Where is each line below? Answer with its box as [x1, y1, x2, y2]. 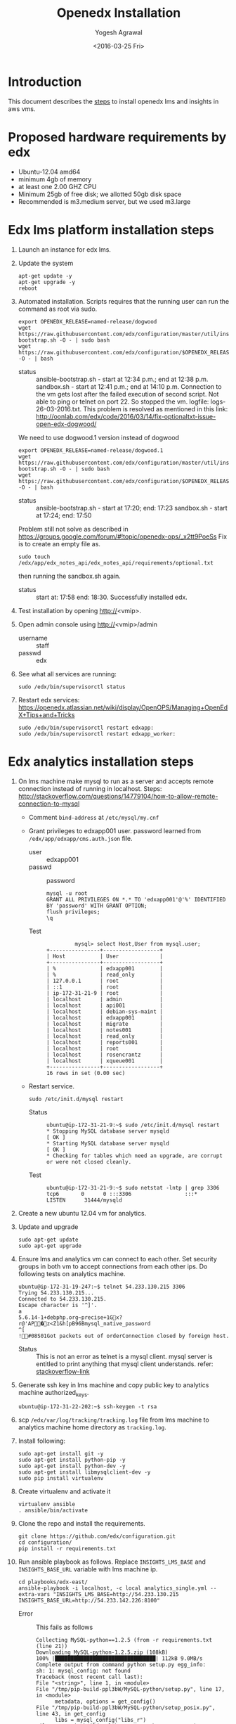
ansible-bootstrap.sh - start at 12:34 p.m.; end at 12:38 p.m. [35, 375, 209, 383]
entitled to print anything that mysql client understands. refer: [35, 1359, 214, 1368]
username [18, 633, 48, 642]
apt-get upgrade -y [18, 278, 76, 285]
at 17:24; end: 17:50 [35, 511, 92, 520]
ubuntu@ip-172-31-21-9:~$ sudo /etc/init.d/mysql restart [46, 1121, 220, 1128]
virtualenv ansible [18, 1501, 76, 1508]
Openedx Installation [56, 5, 181, 21]
